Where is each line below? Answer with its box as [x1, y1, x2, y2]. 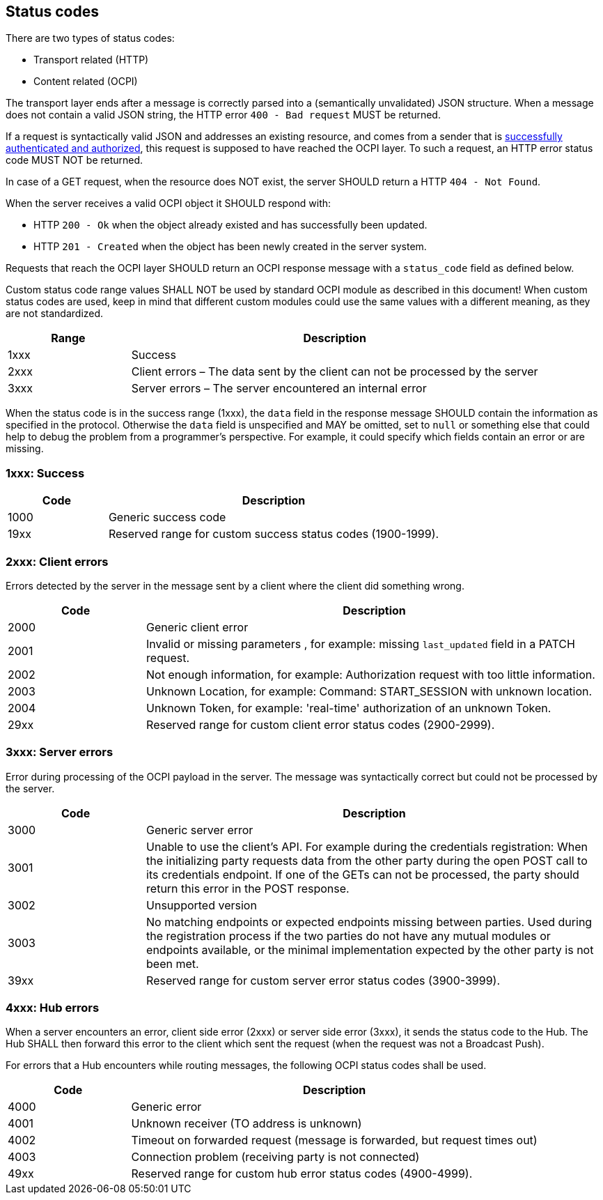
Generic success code [108, 510, 226, 525]
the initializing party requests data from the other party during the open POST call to [146, 853, 588, 868]
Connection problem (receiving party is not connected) [131, 1150, 420, 1164]
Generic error [131, 1100, 202, 1114]
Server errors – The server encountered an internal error [131, 381, 427, 396]
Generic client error [146, 620, 249, 634]
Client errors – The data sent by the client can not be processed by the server [131, 364, 538, 379]
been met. [146, 956, 199, 971]
